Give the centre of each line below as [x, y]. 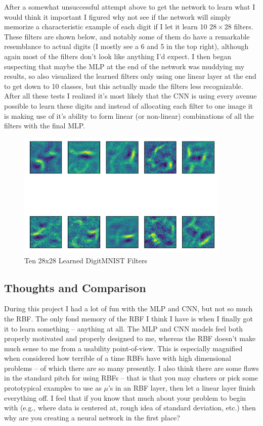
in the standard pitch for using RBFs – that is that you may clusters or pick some [131, 378]
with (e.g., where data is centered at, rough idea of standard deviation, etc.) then [130, 408]
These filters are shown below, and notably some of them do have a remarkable [127, 36]
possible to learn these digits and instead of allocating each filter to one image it [129, 105]
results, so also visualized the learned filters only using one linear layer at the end [130, 76]
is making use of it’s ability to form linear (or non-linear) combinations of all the [129, 115]
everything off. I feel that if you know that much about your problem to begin [125, 397]
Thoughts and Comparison [75, 287]
